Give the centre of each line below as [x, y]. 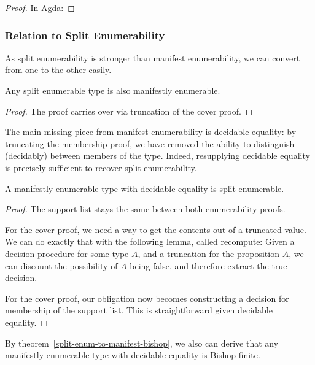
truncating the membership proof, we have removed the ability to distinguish [150, 143]
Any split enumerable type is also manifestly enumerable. [113, 90]
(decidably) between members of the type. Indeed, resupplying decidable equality [157, 156]
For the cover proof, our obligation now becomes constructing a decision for [147, 298]
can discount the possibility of [61, 265]
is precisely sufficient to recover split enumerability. [101, 167]
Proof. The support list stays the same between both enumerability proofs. [145, 209]
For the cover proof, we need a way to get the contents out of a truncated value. [156, 229]
